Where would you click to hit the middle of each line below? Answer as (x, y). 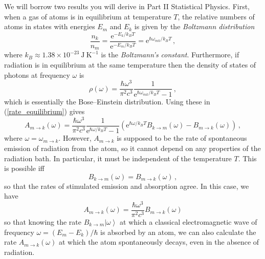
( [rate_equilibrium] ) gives (45, 111)
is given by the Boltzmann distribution (194, 26)
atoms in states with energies (50, 26)
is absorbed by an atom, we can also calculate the (178, 232)
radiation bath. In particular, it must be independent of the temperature (118, 158)
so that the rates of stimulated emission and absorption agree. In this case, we (127, 186)
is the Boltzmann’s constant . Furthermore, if (170, 55)
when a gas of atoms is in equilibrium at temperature (88, 16)
